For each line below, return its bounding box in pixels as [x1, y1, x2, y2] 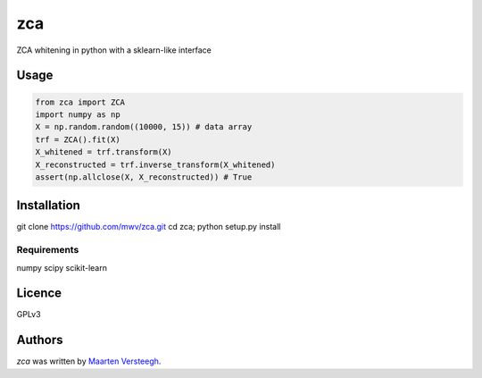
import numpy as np [35, 109, 120, 120]
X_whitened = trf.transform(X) [35, 147, 173, 157]
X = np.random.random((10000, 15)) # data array [35, 122, 253, 132]
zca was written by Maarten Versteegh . [16, 356, 162, 366]
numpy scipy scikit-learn [16, 262, 107, 273]
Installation [16, 197, 80, 214]
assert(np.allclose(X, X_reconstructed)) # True [35, 172, 253, 182]
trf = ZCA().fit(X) [35, 134, 120, 145]
